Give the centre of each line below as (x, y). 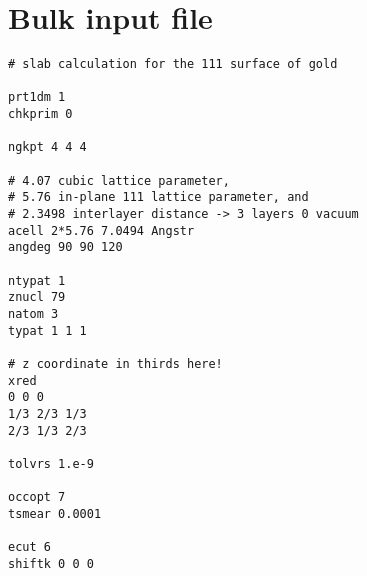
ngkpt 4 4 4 (47, 147)
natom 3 (33, 313)
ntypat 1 (37, 280)
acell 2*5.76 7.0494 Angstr (101, 230)
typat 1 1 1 (47, 330)
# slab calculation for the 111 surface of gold (173, 64)
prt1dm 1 (37, 97)
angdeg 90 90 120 (65, 247)
